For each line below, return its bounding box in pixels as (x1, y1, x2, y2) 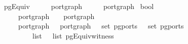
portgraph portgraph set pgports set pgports (18, 20, 184, 31)
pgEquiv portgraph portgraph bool (4, 1, 154, 11)
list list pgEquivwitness (32, 30, 114, 40)
